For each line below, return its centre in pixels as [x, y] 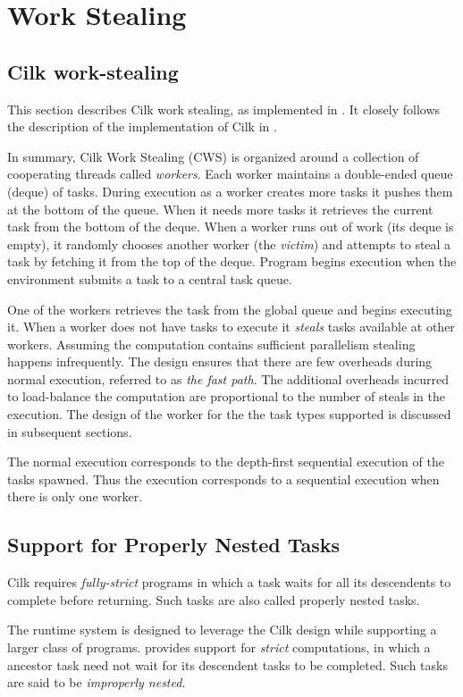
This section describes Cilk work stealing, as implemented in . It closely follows [224, 109]
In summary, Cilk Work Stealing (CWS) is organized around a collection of [213, 156]
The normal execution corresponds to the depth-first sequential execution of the [226, 462]
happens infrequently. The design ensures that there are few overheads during [220, 361]
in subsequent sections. [70, 431]
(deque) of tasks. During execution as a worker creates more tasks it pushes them [230, 191]
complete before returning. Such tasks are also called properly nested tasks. [214, 599]
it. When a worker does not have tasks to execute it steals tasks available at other [231, 327]
